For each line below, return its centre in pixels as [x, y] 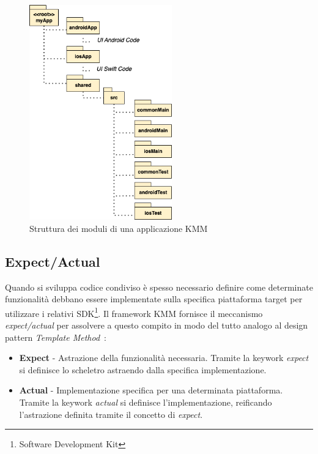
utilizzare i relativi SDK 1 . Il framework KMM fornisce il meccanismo [134, 312]
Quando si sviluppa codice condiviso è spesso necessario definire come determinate [159, 287]
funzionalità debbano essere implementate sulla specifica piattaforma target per [154, 299]
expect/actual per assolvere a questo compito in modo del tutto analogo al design [157, 325]
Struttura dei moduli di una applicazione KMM [119, 228]
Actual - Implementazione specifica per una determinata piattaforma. [151, 390]
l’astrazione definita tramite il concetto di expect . [111, 414]
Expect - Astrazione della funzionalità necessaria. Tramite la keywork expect [164, 358]
